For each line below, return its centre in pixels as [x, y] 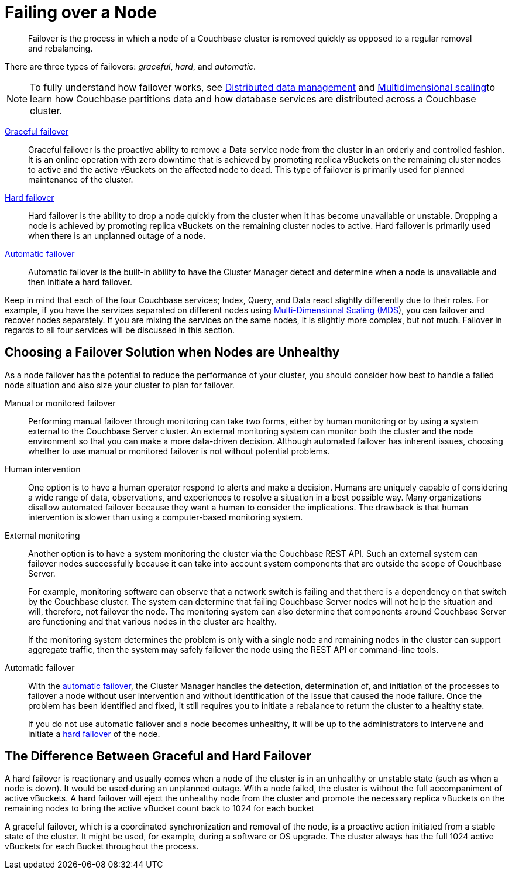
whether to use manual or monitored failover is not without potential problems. [179, 451]
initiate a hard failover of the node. [94, 734]
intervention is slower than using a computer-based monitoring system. [166, 517]
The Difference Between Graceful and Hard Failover [158, 756]
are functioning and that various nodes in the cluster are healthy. [153, 621]
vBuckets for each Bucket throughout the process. [102, 846]
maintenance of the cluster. [81, 179]
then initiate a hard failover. [80, 282]
